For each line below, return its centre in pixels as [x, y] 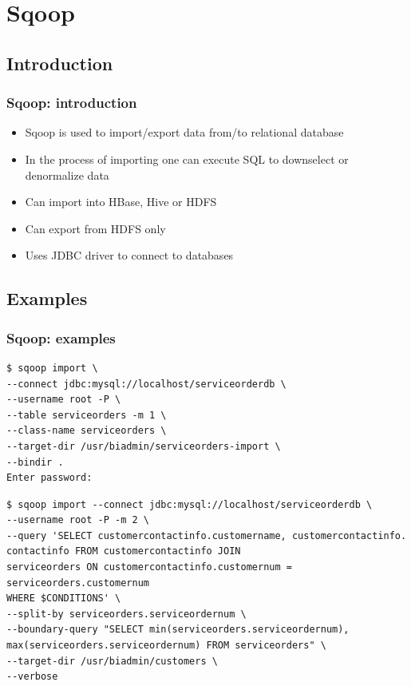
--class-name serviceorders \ [87, 431]
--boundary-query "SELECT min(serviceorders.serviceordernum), [178, 630]
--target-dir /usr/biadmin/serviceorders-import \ [144, 446]
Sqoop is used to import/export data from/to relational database [184, 132]
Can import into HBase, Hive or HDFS [121, 202]
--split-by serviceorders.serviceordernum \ [126, 614]
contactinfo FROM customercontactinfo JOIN [124, 551]
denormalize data [67, 174]
